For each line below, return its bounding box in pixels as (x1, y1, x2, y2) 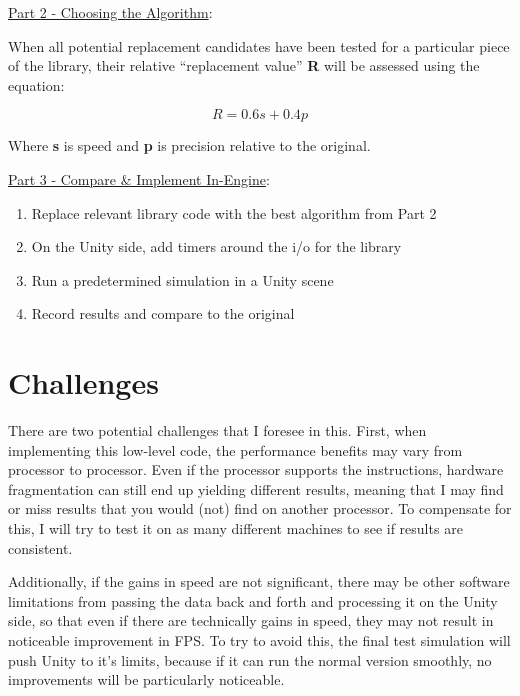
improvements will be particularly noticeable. (8, 669, 285, 690)
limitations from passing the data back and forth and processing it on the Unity (8, 590, 498, 611)
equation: (8, 74, 65, 95)
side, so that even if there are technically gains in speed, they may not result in (8, 610, 494, 631)
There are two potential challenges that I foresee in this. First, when (8, 420, 427, 441)
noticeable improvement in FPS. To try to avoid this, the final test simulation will (8, 630, 511, 650)
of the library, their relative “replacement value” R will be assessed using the (8, 55, 480, 76)
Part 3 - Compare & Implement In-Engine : (8, 168, 270, 189)
